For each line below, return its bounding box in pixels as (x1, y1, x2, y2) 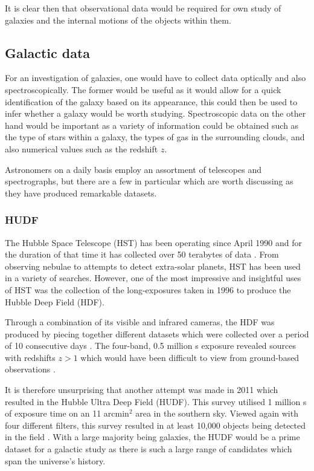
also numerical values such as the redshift (5, 142, 158, 155)
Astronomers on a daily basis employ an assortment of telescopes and (5, 163, 261, 175)
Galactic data (5, 43, 91, 62)
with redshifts (5, 351, 56, 363)
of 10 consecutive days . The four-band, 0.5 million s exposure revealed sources (5, 339, 296, 352)
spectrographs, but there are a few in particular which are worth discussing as (5, 175, 293, 187)
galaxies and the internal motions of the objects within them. (5, 13, 231, 26)
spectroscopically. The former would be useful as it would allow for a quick (5, 83, 281, 96)
